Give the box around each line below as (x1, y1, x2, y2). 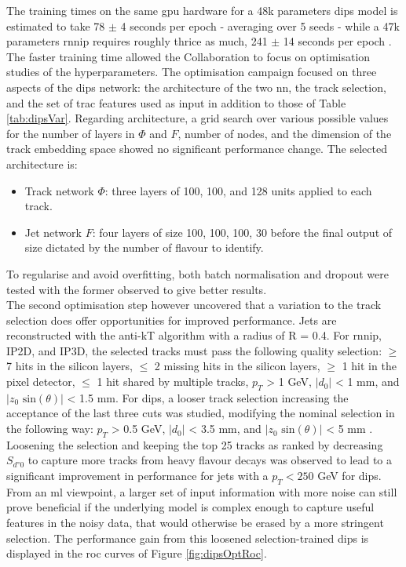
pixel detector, (6, 373, 75, 390)
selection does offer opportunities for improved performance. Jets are (6, 311, 337, 328)
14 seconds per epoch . (283, 33, 392, 49)
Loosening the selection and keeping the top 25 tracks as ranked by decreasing (6, 436, 383, 453)
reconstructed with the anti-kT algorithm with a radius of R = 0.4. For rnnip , (6, 327, 382, 343)
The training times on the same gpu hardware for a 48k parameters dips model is (6, 2, 398, 18)
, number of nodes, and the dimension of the (177, 125, 392, 141)
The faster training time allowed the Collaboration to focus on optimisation (6, 48, 371, 64)
